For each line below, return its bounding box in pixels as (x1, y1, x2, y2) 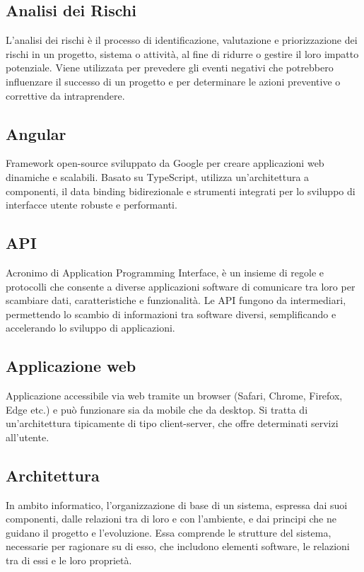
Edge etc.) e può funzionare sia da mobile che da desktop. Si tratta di (6, 402, 308, 416)
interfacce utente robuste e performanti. (6, 197, 177, 212)
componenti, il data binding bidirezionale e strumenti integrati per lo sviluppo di (6, 183, 356, 198)
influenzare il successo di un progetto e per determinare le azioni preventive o (6, 74, 341, 88)
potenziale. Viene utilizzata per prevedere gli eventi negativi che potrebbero (6, 60, 334, 75)
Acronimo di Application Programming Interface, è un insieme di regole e (6, 264, 324, 279)
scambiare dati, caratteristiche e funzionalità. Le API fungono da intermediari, (6, 293, 346, 308)
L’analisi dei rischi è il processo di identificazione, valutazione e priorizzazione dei (6, 33, 358, 47)
